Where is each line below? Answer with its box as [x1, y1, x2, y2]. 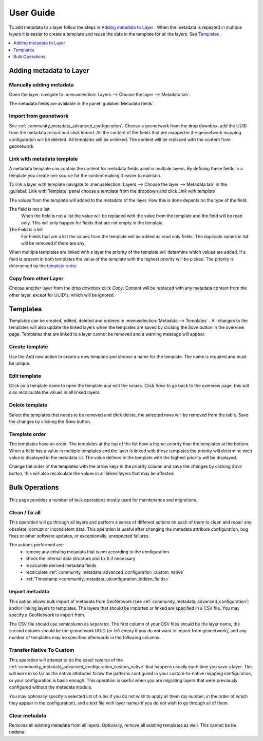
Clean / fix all [9, 509, 41, 516]
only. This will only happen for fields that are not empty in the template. [21, 220, 164, 225]
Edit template [9, 372, 41, 379]
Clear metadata [9, 712, 47, 719]
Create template [9, 343, 48, 350]
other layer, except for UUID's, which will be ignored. [9, 292, 115, 298]
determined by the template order [9, 263, 77, 269]
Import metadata [9, 588, 50, 595]
